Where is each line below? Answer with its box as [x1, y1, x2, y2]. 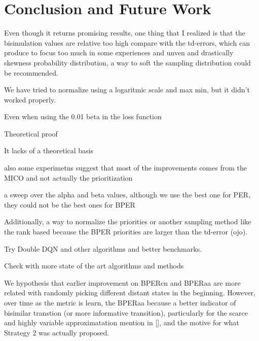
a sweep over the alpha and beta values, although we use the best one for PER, [4, 189, 250, 200]
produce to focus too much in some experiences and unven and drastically [4, 47, 234, 58]
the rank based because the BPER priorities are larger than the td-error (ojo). [4, 226, 248, 237]
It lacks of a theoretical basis [4, 145, 94, 156]
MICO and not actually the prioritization [4, 172, 133, 183]
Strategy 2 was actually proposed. [4, 327, 109, 337]
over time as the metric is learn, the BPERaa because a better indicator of [4, 297, 236, 308]
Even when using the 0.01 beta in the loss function [4, 111, 162, 122]
